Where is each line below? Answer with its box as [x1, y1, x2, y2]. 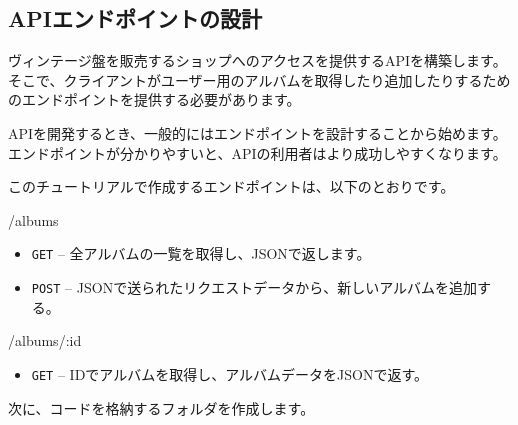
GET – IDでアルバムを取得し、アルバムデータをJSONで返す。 [31, 363, 429, 384]
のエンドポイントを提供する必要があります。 [8, 89, 301, 110]
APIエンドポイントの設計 [8, 3, 262, 34]
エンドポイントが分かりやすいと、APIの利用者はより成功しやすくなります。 [8, 142, 507, 163]
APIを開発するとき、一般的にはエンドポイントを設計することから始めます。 [8, 122, 507, 143]
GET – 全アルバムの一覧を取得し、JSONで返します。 [31, 243, 371, 264]
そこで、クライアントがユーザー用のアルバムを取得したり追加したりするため [8, 69, 511, 90]
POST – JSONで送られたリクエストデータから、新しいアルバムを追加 [31, 277, 477, 298]
